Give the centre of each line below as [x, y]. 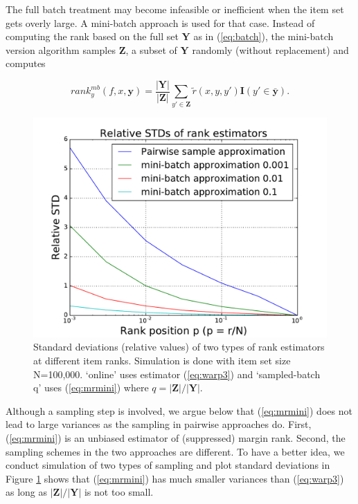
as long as [27, 492]
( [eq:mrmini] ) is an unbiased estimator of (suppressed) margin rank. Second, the [176, 437]
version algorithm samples [61, 49]
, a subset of [151, 49]
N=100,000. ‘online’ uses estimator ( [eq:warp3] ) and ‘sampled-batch [177, 374]
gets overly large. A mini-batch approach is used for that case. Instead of [160, 22]
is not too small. [119, 492]
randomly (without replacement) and [270, 49]
